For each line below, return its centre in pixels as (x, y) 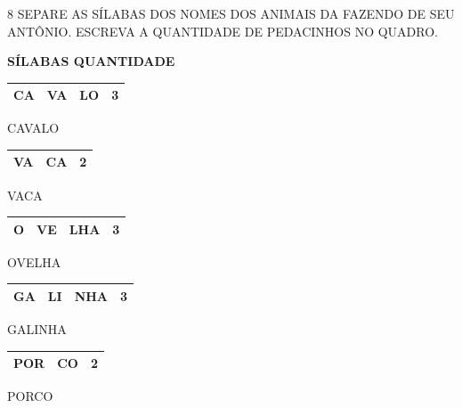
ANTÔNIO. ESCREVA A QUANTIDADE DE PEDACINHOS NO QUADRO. (223, 31)
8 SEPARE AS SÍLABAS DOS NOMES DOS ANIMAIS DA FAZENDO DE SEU (231, 13)
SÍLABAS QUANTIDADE (91, 61)
